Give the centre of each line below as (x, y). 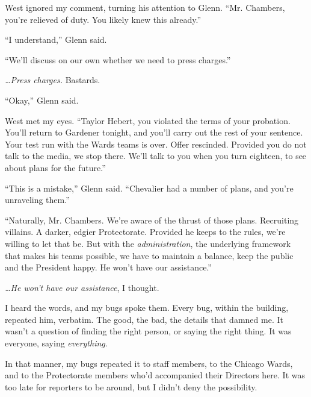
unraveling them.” (37, 200)
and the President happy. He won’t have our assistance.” (108, 267)
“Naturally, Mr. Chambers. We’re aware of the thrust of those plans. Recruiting (152, 220)
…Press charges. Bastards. (53, 80)
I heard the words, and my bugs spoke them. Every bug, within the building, (147, 308)
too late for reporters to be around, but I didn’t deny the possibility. (131, 386)
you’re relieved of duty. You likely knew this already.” (103, 19)
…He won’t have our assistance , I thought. (82, 287)
